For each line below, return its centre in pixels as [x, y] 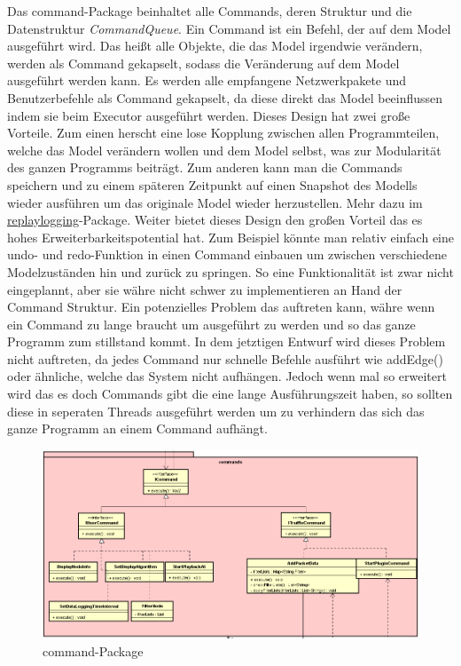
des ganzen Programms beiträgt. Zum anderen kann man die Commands [205, 167]
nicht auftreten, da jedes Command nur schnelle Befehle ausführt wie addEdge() [225, 358]
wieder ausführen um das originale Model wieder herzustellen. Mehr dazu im [215, 202]
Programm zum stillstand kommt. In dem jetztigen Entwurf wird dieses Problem [227, 341]
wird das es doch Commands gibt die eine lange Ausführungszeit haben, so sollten [230, 394]
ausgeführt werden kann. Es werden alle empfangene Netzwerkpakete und [207, 80]
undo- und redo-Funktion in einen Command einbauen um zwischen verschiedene [227, 254]
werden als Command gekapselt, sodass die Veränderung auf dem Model [203, 63]
